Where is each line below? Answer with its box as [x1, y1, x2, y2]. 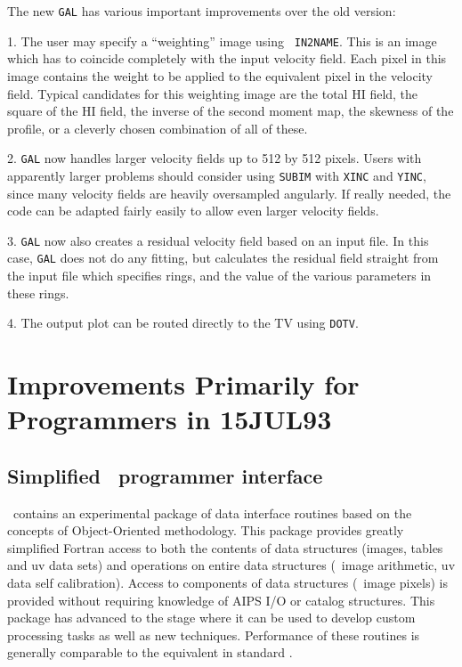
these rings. [7, 283, 69, 302]
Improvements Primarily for [7, 366, 360, 403]
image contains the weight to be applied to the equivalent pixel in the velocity [7, 66, 434, 85]
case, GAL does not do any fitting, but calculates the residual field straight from [7, 248, 439, 267]
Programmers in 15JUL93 [7, 401, 332, 437]
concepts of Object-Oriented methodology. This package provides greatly [7, 521, 404, 540]
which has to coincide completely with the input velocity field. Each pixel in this [7, 49, 447, 68]
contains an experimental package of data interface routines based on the [12, 503, 412, 522]
